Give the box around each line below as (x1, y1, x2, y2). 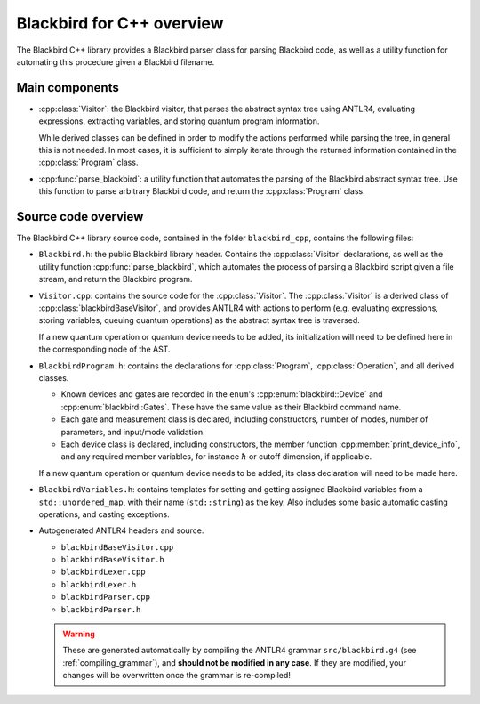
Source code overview (16, 209, 144, 224)
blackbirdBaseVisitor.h (60, 554, 164, 565)
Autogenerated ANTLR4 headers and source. (38, 525, 204, 536)
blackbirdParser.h (60, 604, 141, 614)
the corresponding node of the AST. (38, 344, 171, 355)
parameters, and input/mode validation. (60, 426, 206, 437)
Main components (16, 80, 119, 95)
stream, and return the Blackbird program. (38, 274, 193, 285)
